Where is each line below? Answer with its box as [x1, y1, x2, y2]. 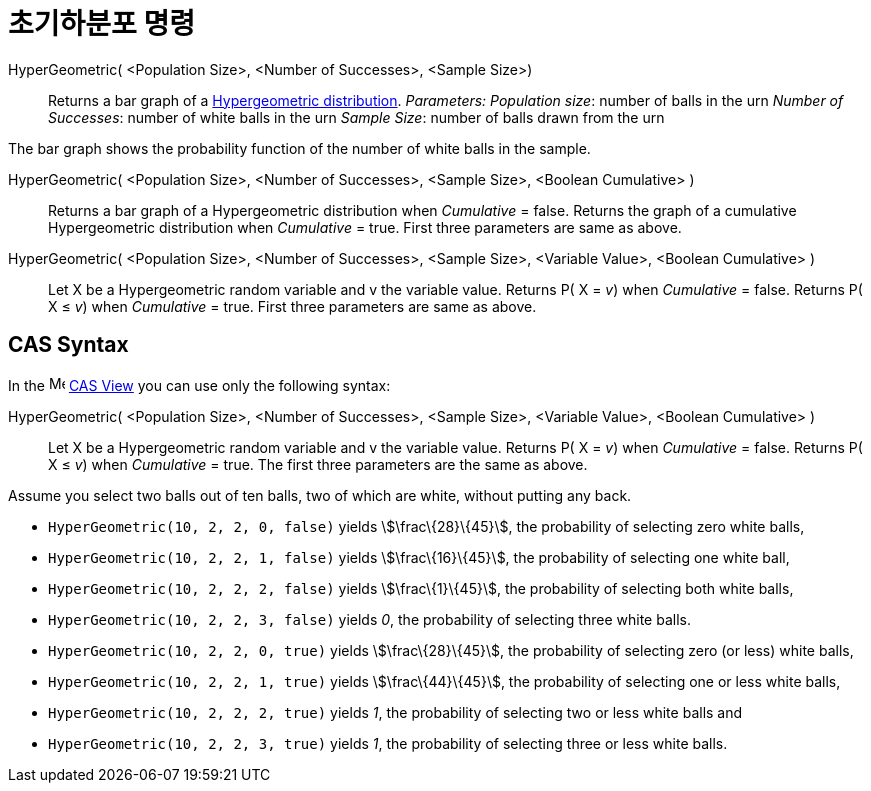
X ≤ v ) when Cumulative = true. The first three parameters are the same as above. [48, 455, 588, 473]
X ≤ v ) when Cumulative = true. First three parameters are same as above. [48, 297, 537, 315]
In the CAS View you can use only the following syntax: [8, 376, 391, 394]
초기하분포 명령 [8, 7, 195, 41]
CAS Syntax [8, 332, 129, 358]
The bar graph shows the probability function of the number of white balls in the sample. [8, 139, 591, 157]
